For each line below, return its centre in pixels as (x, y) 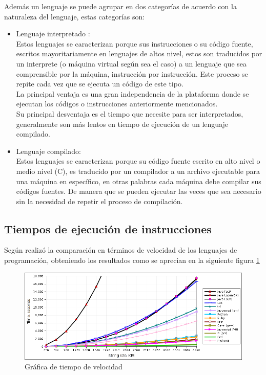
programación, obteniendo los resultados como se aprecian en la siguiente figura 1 (132, 260)
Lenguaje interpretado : (53, 34)
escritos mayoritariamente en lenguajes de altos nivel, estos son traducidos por (139, 53)
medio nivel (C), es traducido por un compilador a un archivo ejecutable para (138, 171)
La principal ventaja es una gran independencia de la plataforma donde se (132, 93)
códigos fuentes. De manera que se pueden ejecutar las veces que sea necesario (139, 191)
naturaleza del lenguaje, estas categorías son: (75, 16)
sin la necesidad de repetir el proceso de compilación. (99, 201)
